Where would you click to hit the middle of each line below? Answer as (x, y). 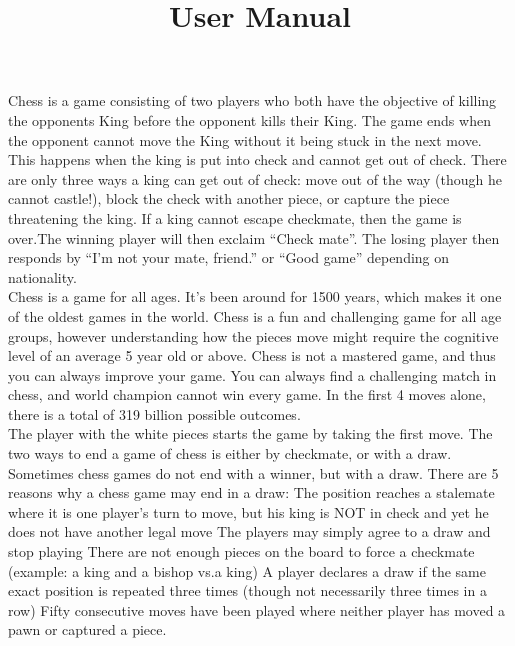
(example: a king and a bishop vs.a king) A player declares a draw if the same (247, 570)
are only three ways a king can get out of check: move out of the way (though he (255, 178)
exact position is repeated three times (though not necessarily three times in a (247, 590)
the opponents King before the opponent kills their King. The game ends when (249, 119)
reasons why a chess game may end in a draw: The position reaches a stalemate (251, 492)
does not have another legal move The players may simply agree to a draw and (249, 531)
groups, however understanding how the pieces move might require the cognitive (253, 335)
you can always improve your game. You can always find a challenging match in (252, 374)
